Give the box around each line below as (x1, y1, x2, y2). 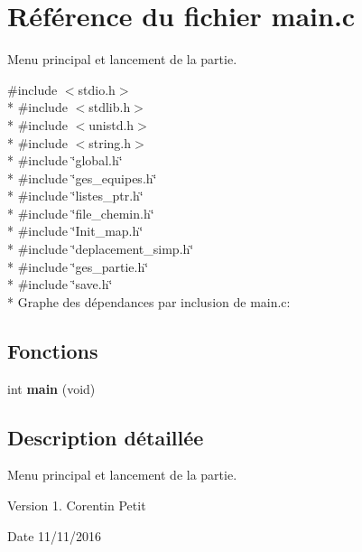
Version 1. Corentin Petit (7, 496, 146, 515)
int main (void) (7, 379, 96, 398)
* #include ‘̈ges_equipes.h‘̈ (7, 168, 157, 187)
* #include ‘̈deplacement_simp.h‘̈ (7, 239, 194, 258)
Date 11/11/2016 (7, 526, 102, 545)
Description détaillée (7, 423, 204, 451)
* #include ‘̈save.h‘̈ (7, 275, 113, 294)
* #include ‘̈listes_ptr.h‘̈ (7, 186, 144, 205)
